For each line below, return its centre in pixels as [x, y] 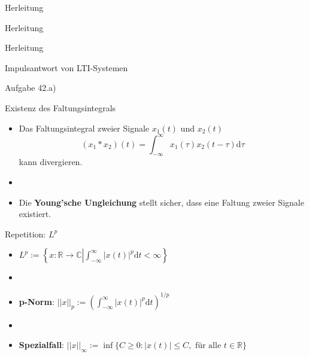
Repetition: [25, 234]
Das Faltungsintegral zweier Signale [84, 128]
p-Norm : [37, 301]
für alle [208, 346]
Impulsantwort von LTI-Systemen [66, 67]
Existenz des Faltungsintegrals [60, 107]
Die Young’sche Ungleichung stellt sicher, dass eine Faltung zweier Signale [161, 202]
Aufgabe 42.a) [31, 88]
